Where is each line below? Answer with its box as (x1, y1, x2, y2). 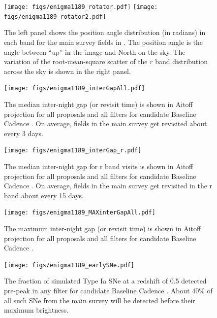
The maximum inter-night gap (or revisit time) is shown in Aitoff (4, 223, 201, 233)
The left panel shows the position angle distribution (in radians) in (4, 27, 206, 37)
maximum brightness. (4, 305, 69, 315)
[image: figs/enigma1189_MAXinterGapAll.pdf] (4, 209, 155, 216)
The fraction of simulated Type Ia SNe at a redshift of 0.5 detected (4, 276, 207, 286)
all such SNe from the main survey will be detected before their (4, 295, 195, 305)
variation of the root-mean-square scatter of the (4, 56, 148, 67)
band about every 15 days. (4, 190, 84, 200)
